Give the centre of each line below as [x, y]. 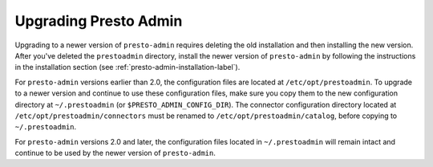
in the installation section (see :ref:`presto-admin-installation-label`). [127, 67]
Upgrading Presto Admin [99, 21]
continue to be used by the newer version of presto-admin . [115, 153]
